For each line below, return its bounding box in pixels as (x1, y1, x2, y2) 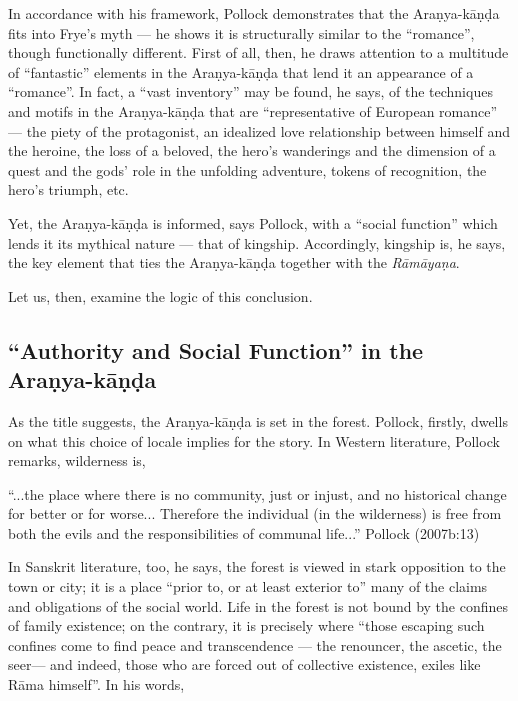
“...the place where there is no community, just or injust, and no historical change (8, 483, 507, 504)
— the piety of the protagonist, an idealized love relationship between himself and (8, 120, 510, 141)
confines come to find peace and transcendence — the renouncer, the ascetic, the (8, 634, 502, 655)
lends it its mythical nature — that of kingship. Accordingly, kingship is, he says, (8, 232, 506, 253)
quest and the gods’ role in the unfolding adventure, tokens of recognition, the (8, 159, 487, 180)
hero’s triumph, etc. (8, 179, 129, 200)
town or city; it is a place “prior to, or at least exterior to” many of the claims (8, 576, 488, 597)
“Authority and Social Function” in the (8, 334, 424, 365)
